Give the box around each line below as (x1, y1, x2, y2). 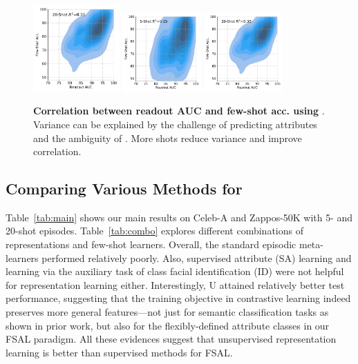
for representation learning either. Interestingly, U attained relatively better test (6, 277, 345, 292)
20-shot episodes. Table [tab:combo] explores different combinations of (6, 223, 303, 238)
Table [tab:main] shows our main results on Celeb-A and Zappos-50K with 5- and (6, 210, 353, 224)
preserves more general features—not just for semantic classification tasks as (6, 305, 329, 319)
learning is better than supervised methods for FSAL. (6, 345, 233, 359)
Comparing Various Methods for (6, 178, 243, 199)
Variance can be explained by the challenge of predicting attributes (33, 117, 317, 131)
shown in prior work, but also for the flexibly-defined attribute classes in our (6, 318, 330, 332)
